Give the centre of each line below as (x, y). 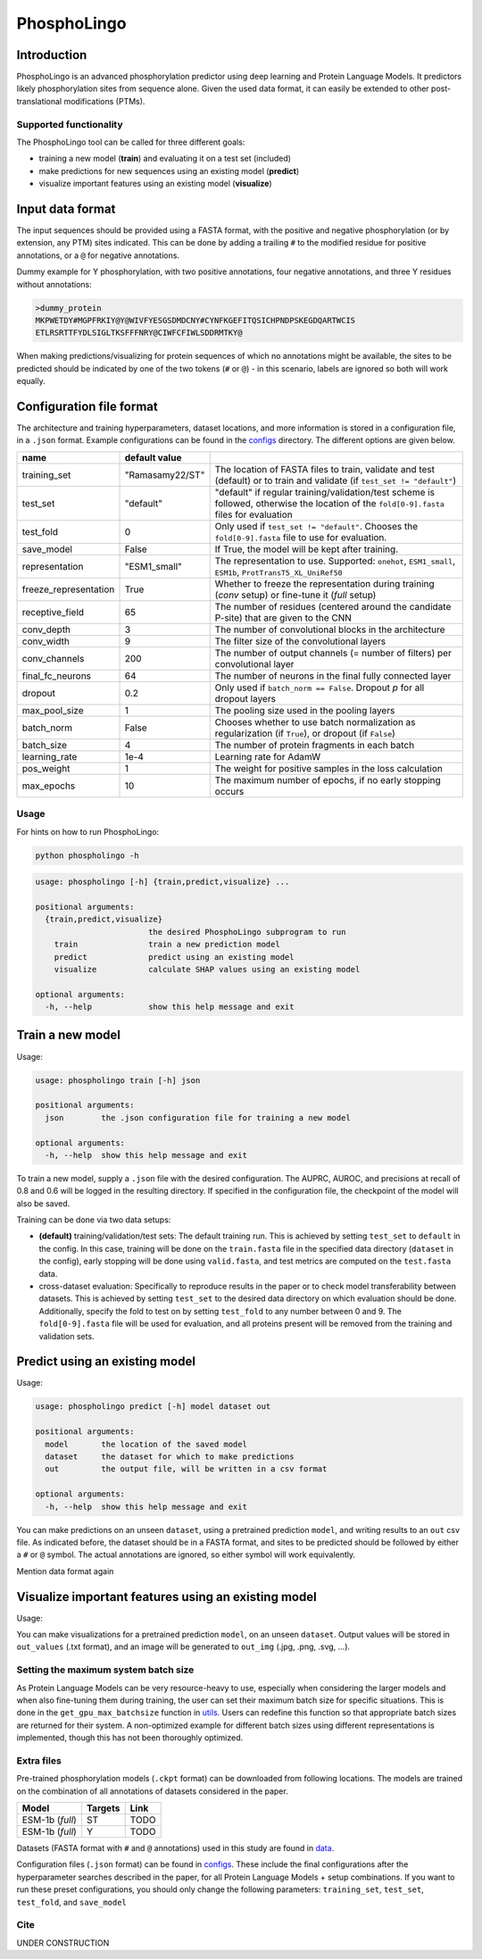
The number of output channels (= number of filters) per (333, 653)
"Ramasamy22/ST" (165, 475)
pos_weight (46, 768)
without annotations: (54, 284)
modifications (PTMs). (104, 101)
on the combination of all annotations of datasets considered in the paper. (153, 1791)
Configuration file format (87, 406)
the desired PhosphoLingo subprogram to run (247, 932)
